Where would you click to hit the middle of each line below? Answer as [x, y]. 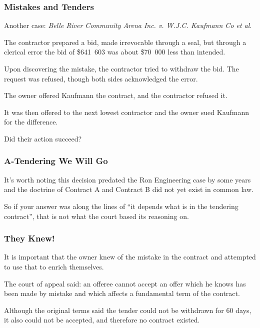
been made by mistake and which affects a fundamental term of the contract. [122, 293]
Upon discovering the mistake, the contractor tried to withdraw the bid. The [121, 68]
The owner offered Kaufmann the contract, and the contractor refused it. [116, 95]
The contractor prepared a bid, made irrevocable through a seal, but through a [125, 42]
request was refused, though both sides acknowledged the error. [101, 78]
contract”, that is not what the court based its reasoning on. [96, 216]
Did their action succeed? [43, 138]
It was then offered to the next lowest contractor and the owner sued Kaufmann [126, 112]
